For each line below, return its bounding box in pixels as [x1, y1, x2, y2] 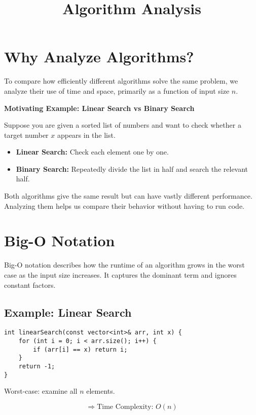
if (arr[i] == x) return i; [33, 346, 128, 353]
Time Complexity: [97, 403, 154, 410]
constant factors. [4, 279, 56, 290]
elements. [86, 386, 115, 396]
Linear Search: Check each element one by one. [16, 146, 169, 157]
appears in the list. [57, 129, 116, 140]
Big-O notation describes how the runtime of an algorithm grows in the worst [4, 259, 245, 270]
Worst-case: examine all [4, 386, 78, 396]
